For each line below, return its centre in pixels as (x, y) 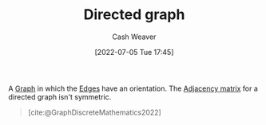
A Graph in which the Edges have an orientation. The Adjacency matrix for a (133, 88)
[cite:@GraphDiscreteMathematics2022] (94, 112)
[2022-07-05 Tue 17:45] (134, 52)
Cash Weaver (134, 37)
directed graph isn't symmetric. (60, 96)
